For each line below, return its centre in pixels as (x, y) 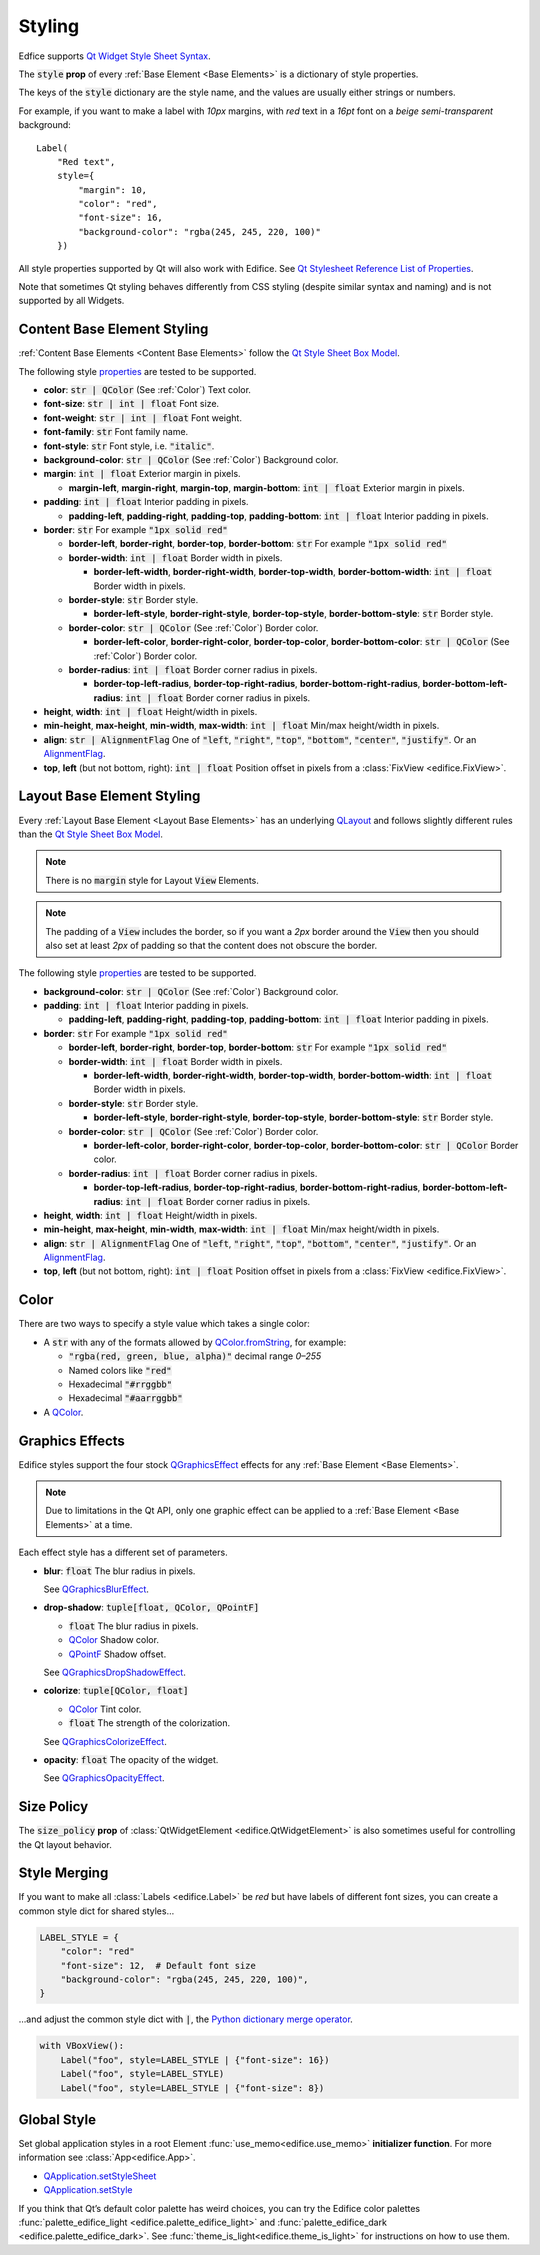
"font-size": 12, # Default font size (158, 1965)
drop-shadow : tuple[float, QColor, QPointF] (151, 1607)
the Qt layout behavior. (65, 1844)
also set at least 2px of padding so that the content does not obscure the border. (211, 945)
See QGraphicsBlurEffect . (96, 1589)
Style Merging (63, 1873)
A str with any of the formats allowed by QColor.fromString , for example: (195, 1342)
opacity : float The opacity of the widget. (131, 1759)
